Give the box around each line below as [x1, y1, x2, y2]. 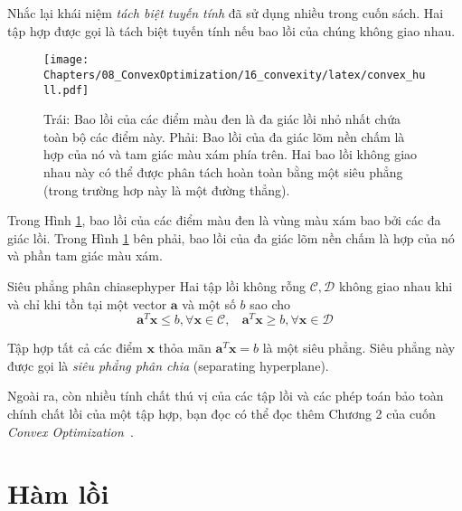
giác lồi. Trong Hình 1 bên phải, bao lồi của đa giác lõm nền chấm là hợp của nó [7, 228, 455, 247]
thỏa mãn [158, 338, 212, 357]
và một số [182, 294, 236, 313]
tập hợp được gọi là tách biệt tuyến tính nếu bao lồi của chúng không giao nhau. [7, 21, 456, 40]
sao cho [250, 294, 291, 313]
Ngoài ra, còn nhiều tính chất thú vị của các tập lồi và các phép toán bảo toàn [7, 386, 444, 405]
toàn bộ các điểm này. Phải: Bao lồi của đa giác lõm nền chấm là [43, 127, 405, 146]
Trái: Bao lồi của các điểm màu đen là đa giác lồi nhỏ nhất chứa [43, 109, 401, 128]
